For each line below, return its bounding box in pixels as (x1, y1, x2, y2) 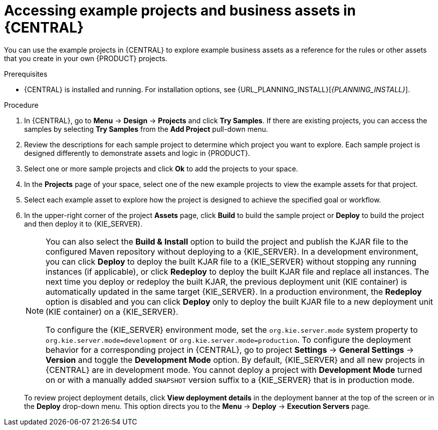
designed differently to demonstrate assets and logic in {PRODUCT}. (24, 148, 250, 157)
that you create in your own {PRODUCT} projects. (4, 54, 167, 63)
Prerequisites (4, 69, 48, 78)
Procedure (4, 100, 39, 109)
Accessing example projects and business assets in (4, 2, 356, 19)
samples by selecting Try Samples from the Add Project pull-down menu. (24, 124, 268, 133)
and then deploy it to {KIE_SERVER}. (24, 219, 143, 228)
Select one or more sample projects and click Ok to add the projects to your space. (24, 164, 298, 173)
